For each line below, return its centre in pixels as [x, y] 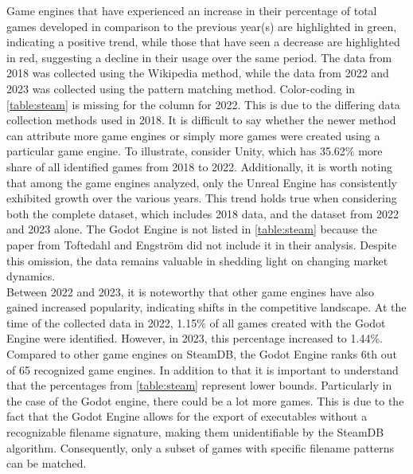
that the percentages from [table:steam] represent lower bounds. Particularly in [199, 385]
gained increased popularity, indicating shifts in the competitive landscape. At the [206, 307]
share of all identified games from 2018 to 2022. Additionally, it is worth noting [199, 166]
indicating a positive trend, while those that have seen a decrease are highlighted [203, 42]
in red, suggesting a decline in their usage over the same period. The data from [199, 57]
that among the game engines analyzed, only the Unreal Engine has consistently [202, 182]
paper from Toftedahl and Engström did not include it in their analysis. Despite [202, 244]
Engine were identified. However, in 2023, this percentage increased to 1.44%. [195, 338]
